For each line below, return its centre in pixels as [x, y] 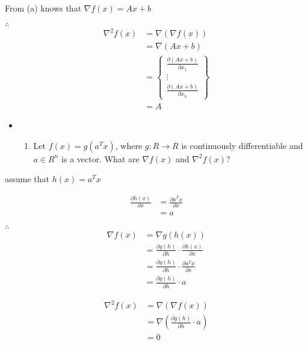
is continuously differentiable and [242, 145]
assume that [27, 179]
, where [129, 145]
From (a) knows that [43, 8]
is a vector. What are [100, 158]
